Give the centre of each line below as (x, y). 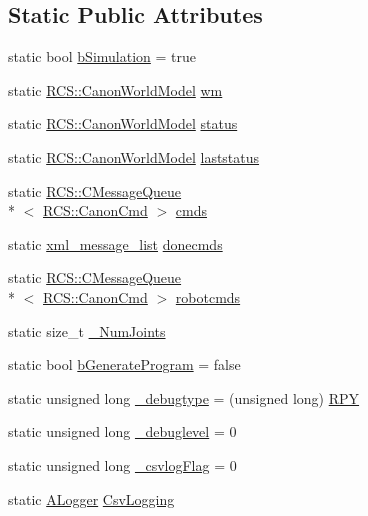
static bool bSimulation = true (102, 56)
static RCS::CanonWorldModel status (123, 123)
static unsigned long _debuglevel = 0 (122, 431)
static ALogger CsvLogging (91, 498)
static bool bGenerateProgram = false (124, 364)
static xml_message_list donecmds (115, 243)
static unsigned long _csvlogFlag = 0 (122, 464)
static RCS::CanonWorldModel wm (115, 89)
